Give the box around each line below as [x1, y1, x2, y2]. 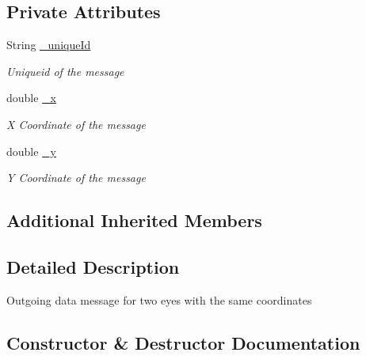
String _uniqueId [6, 36, 91, 53]
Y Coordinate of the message [6, 169, 146, 186]
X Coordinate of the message [6, 116, 146, 132]
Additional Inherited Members [6, 208, 262, 233]
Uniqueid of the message [6, 62, 124, 79]
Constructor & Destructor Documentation [6, 330, 360, 354]
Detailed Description [6, 254, 180, 278]
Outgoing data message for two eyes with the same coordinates [6, 291, 312, 308]
